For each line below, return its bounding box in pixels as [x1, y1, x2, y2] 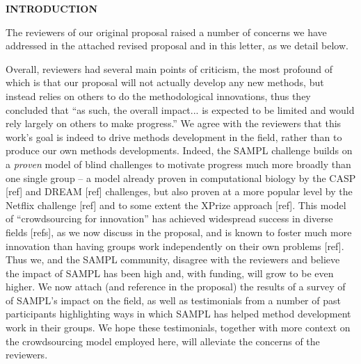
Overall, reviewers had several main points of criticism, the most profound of [6, 61, 333, 76]
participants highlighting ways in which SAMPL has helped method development [6, 306, 351, 321]
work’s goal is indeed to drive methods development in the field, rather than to [6, 129, 342, 144]
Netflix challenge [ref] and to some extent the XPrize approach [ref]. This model [6, 197, 346, 212]
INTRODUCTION [6, 1, 98, 15]
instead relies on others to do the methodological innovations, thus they [6, 88, 311, 103]
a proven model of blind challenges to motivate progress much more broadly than [6, 156, 351, 171]
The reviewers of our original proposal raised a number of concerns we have [6, 24, 327, 39]
